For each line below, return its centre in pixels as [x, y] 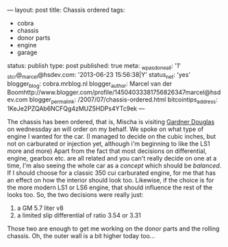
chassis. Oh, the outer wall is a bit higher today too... [81, 236]
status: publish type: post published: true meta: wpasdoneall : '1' [94, 67]
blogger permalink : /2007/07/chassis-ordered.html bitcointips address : [123, 101]
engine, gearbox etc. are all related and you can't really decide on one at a [112, 158]
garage [27, 52]
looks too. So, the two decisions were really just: [75, 195]
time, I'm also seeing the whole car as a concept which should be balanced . [114, 166]
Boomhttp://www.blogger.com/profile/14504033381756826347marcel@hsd [114, 93]
